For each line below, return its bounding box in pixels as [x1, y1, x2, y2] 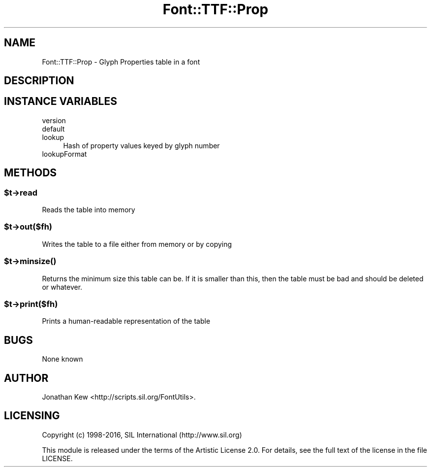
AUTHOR [4, 371, 49, 384]
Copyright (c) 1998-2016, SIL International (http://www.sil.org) [42, 430, 242, 439]
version [42, 116, 66, 125]
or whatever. [42, 282, 83, 291]
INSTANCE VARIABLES [4, 95, 117, 108]
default [42, 124, 65, 133]
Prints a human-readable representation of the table [42, 317, 211, 326]
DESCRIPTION [4, 74, 74, 87]
